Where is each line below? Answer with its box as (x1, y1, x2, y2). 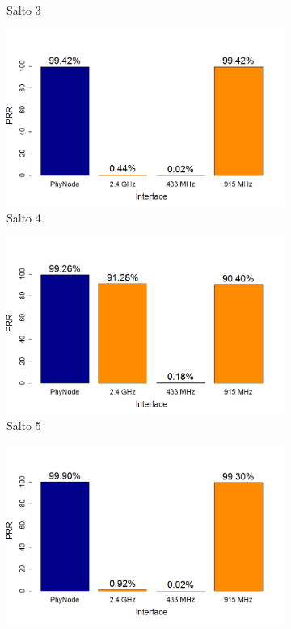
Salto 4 (6, 209, 41, 226)
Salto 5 (6, 417, 41, 434)
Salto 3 (6, 2, 41, 18)
